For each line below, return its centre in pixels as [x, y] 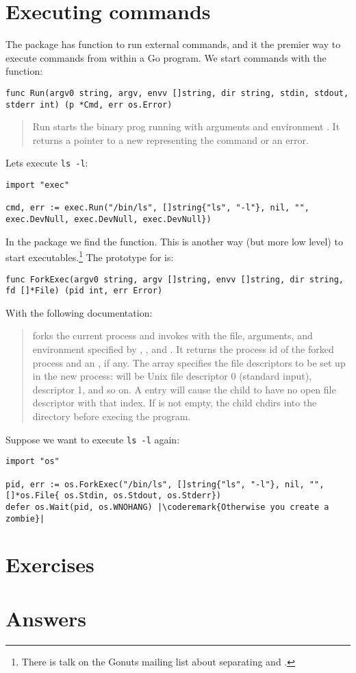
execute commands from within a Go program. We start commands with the [166, 57]
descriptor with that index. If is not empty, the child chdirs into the [175, 403]
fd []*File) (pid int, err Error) [84, 291]
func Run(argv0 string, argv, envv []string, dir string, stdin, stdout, [177, 93]
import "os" [33, 462]
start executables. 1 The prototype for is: [90, 256]
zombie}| [25, 518]
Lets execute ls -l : [47, 163]
